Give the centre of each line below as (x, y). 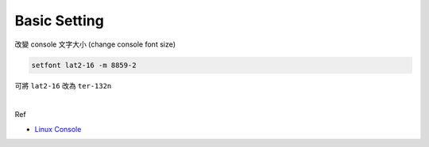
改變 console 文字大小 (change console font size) (95, 44)
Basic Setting (60, 21)
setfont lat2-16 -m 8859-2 (84, 65)
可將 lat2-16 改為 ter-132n (63, 85)
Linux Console (58, 129)
